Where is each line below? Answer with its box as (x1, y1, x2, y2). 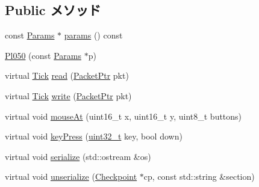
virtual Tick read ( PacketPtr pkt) (5, 69, 129, 82)
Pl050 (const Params (5, 49, 81, 61)
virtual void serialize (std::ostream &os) (5, 150, 151, 162)
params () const (64, 29, 123, 41)
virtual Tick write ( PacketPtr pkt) (5, 89, 132, 102)
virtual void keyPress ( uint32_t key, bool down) (5, 130, 183, 143)
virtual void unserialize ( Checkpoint (5, 170, 137, 183)
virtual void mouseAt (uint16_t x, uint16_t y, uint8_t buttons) (5, 109, 242, 122)
